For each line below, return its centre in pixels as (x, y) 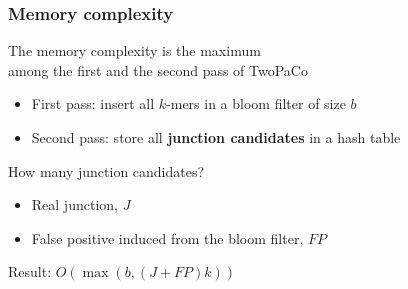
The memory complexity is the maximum (134, 50)
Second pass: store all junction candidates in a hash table (216, 137)
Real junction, (74, 204)
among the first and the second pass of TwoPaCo (158, 69)
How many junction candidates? (106, 170)
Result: (30, 271)
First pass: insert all (93, 103)
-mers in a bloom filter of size (256, 103)
